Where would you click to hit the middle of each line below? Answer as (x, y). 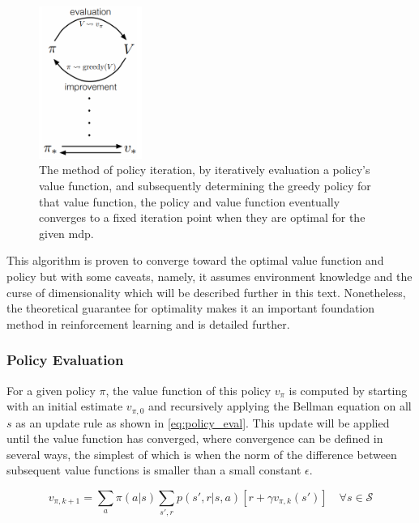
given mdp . (66, 233)
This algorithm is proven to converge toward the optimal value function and (195, 260)
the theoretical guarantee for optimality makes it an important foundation (191, 308)
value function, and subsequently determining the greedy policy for (205, 185)
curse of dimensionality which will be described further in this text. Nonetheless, (206, 292)
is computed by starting (348, 390)
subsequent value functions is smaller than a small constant (154, 470)
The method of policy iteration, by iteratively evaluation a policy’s (205, 170)
